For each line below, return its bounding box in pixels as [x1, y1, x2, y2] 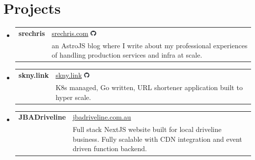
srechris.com [52, 28, 88, 38]
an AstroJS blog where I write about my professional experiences [52, 40, 248, 50]
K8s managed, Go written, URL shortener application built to [56, 82, 243, 92]
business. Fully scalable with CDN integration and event [72, 133, 242, 144]
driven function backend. [72, 143, 147, 154]
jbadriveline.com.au [72, 112, 131, 122]
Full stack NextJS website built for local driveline [72, 124, 222, 134]
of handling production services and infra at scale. [52, 50, 202, 60]
